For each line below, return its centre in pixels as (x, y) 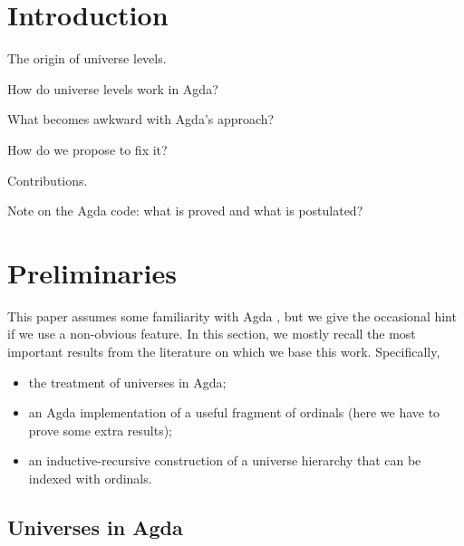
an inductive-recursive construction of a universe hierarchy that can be (225, 460)
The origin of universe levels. (87, 58)
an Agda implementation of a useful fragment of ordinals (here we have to (234, 412)
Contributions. (48, 180)
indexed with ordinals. (90, 478)
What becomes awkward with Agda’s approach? (141, 119)
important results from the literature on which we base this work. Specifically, (224, 351)
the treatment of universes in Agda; (127, 382)
